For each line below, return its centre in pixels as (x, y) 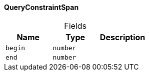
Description (122, 37)
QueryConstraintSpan (41, 7)
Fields (75, 26)
